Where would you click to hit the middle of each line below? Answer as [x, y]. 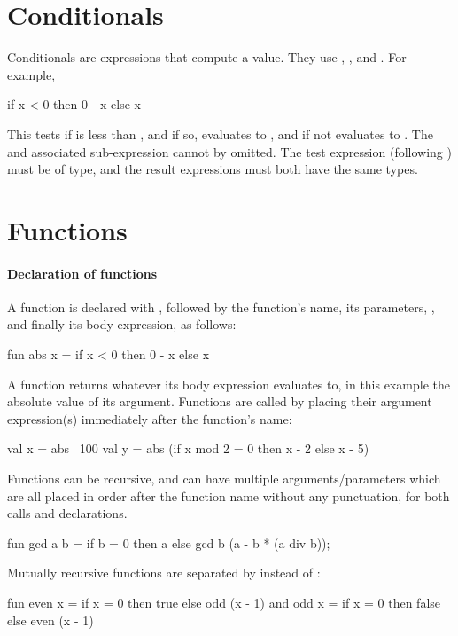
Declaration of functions [82, 273]
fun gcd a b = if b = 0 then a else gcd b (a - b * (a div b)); [169, 542]
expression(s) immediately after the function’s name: [150, 418]
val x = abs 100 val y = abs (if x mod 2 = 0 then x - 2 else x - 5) [188, 448]
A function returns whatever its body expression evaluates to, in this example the [229, 384]
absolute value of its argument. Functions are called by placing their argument [220, 401]
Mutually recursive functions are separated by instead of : [164, 573]
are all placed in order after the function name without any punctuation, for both [229, 495]
